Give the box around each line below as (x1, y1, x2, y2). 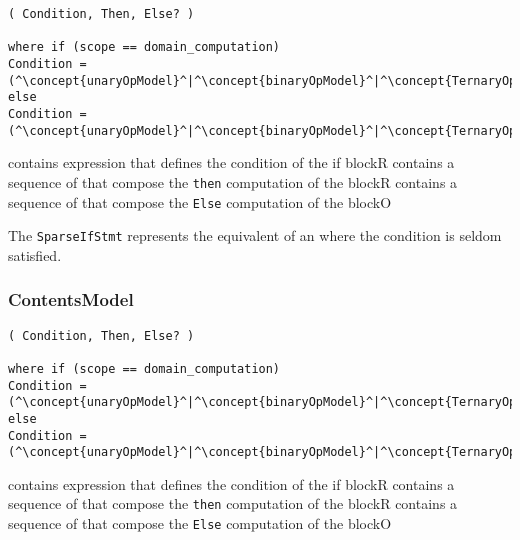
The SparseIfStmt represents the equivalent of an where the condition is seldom (8, 225, 502, 246)
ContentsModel (8, 287, 134, 312)
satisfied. (8, 244, 62, 265)
